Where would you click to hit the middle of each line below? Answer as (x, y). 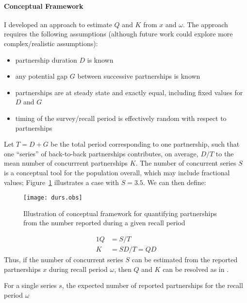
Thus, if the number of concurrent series (64, 260)
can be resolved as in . (196, 269)
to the (225, 153)
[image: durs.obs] (53, 198)
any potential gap (41, 76)
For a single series (30, 285)
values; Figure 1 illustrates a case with (62, 182)
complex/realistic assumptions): (51, 43)
